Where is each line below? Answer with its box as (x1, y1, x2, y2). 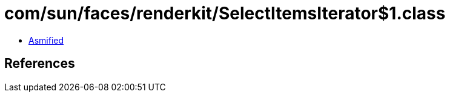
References (4, 56, 75, 72)
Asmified (28, 35, 64, 45)
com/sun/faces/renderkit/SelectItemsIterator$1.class (4, 3, 446, 24)
